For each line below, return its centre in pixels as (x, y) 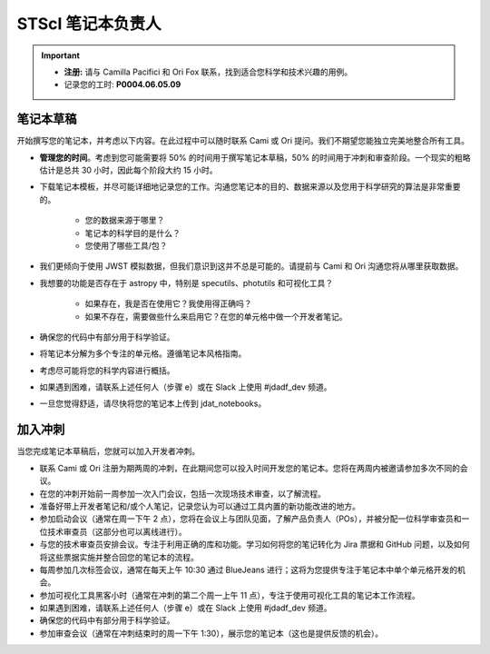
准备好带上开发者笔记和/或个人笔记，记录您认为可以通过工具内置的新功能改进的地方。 (200, 506)
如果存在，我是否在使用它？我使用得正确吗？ (168, 303)
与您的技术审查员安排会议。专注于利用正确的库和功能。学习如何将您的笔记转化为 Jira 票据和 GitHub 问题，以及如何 (255, 544)
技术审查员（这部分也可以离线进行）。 (117, 531)
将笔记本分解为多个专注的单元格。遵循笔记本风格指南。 (143, 353)
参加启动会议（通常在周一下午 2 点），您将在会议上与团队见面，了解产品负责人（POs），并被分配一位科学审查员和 (250, 519)
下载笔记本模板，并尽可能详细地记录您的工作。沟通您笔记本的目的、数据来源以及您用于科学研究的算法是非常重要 (250, 187)
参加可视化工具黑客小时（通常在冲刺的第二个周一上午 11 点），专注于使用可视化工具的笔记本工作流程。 (230, 595)
